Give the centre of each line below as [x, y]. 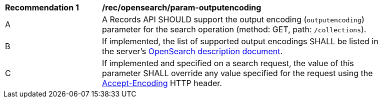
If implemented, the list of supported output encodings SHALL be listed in [240, 41]
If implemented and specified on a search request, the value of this [228, 63]
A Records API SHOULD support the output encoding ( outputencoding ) [233, 19]
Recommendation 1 [42, 7]
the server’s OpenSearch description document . [192, 51]
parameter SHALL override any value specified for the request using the [237, 73]
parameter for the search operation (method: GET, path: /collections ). [234, 29]
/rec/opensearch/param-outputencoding [182, 7]
